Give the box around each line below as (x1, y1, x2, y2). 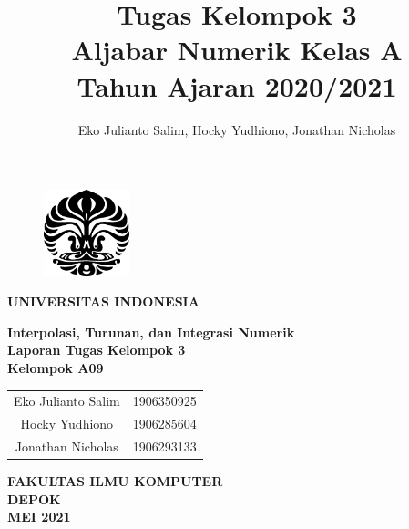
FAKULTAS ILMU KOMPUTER (7, 472, 223, 491)
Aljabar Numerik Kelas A (71, 31, 403, 68)
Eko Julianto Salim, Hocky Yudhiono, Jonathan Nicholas (77, 119, 396, 139)
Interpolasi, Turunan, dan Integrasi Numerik (7, 322, 295, 341)
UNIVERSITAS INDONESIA (7, 292, 199, 311)
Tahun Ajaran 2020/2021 (77, 67, 397, 104)
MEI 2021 (7, 507, 71, 526)
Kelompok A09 (7, 358, 104, 377)
